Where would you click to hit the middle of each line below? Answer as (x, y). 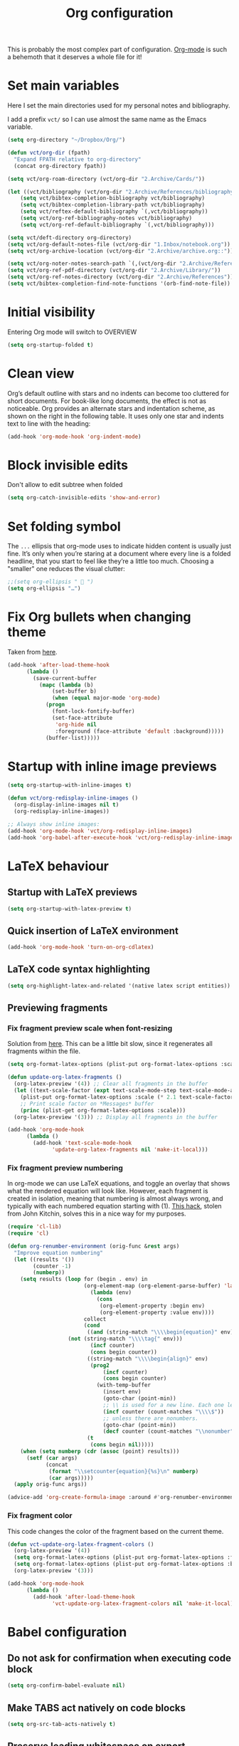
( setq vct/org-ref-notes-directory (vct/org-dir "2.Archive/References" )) (121, 277)
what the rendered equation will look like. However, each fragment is (108, 1191)
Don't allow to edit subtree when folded (65, 485)
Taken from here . (33, 652)
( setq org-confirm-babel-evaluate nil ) (67, 1685)
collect (95, 1319)
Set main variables (63, 86)
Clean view (41, 373)
